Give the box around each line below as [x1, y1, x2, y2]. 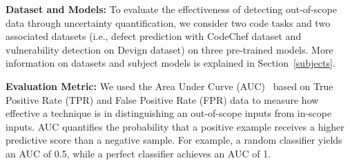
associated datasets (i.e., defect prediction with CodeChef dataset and [6, 29, 302, 43]
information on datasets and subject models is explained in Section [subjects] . [6, 56, 336, 70]
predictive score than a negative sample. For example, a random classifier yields [6, 133, 342, 147]
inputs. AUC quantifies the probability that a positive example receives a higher [6, 119, 344, 133]
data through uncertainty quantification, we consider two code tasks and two [6, 15, 331, 30]
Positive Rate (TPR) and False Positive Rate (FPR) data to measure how [6, 92, 319, 107]
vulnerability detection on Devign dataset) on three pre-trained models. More [6, 42, 333, 56]
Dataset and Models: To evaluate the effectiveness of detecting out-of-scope [6, 2, 337, 16]
